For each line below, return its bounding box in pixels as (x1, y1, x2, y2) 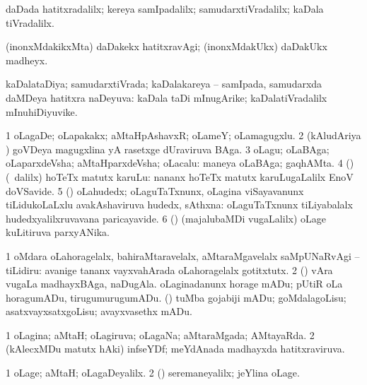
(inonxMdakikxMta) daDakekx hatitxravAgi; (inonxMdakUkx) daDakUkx (6, 39, 327, 54)
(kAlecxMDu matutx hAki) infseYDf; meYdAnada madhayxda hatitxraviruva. (6, 341, 345, 356)
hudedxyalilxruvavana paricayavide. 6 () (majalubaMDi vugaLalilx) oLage (6, 211, 327, 225)
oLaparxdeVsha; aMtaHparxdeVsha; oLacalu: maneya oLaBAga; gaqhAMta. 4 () (6, 155, 354, 170)
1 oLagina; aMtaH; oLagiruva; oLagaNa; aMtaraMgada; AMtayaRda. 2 (6, 327, 315, 342)
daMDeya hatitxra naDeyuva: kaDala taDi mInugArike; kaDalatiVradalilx (6, 90, 327, 105)
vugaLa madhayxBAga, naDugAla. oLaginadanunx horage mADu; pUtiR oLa (6, 276, 343, 291)
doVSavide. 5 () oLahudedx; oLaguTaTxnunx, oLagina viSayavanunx (6, 183, 304, 198)
